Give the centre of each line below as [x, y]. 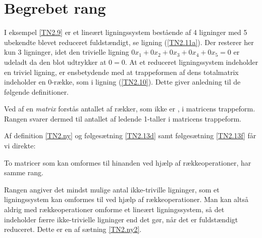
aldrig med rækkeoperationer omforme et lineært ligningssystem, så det [114, 209]
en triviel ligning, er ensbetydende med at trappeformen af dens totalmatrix [121, 72]
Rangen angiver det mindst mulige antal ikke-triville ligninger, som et [112, 189]
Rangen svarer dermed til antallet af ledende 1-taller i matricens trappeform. [123, 118]
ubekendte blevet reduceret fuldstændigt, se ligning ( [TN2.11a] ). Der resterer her [129, 42]
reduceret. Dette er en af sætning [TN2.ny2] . [73, 229]
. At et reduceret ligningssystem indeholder [192, 62]
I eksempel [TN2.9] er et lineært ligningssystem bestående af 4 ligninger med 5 [126, 32]
